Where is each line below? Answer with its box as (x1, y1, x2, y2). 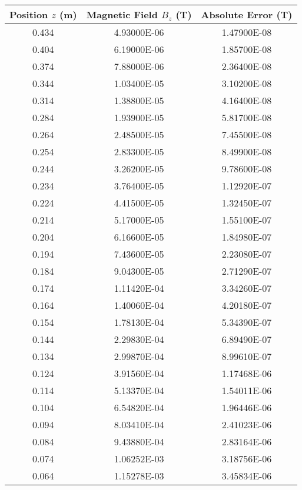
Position (9, 8, 48, 21)
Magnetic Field (86, 8, 158, 21)
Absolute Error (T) (201, 8, 293, 21)
